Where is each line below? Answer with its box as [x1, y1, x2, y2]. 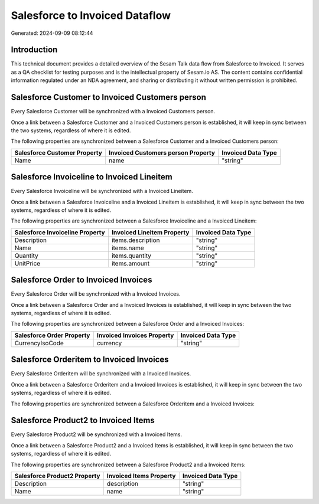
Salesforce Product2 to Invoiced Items [11, 415, 155, 426]
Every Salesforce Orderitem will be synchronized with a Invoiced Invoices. [11, 370, 191, 377]
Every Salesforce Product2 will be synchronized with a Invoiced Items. [11, 431, 183, 438]
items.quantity [111, 251, 152, 260]
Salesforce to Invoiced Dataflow [11, 9, 171, 22]
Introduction [11, 45, 58, 55]
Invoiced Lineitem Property [111, 228, 190, 236]
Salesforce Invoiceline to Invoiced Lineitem [11, 172, 172, 182]
